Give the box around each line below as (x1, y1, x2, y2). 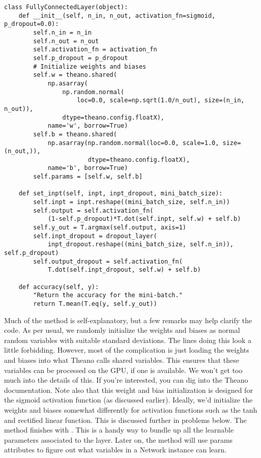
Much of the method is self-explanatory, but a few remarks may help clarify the (4, 314, 252, 325)
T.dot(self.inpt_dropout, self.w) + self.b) (47, 266, 201, 274)
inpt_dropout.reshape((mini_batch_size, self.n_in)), (47, 241, 234, 248)
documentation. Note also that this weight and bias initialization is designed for (4, 384, 253, 395)
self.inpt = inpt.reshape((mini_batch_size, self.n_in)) (33, 198, 230, 206)
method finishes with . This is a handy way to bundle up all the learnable (4, 424, 234, 435)
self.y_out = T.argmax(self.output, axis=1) (33, 224, 186, 232)
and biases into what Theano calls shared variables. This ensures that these (4, 355, 239, 365)
